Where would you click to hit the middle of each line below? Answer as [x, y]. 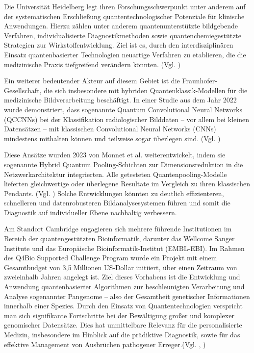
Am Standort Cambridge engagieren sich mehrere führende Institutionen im [118, 229]
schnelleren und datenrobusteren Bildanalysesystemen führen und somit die [117, 203]
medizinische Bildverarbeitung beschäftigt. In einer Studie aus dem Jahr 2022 [120, 100]
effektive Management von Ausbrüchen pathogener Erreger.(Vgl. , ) [105, 344]
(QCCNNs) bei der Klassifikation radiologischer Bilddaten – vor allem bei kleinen [127, 119]
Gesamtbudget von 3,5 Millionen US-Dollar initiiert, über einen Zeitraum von [121, 267]
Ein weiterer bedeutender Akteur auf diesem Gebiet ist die [92, 81]
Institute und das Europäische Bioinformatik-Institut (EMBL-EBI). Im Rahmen [124, 248]
